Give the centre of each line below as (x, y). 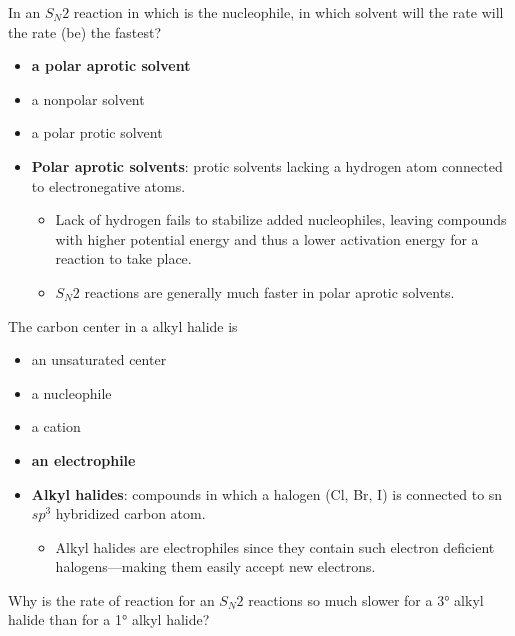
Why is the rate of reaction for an (111, 599)
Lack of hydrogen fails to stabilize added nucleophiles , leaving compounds (281, 219)
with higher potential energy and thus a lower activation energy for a (267, 238)
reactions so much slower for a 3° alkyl (366, 599)
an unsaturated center (99, 359)
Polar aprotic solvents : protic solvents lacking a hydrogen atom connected (267, 165)
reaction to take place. (123, 258)
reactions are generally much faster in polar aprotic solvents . (269, 291)
